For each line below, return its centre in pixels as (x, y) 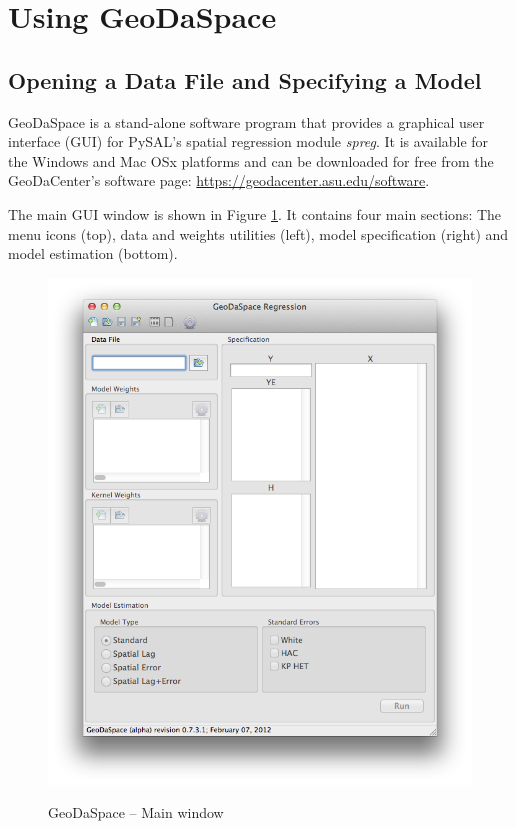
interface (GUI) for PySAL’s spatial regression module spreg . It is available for (248, 141)
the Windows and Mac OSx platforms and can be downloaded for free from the (251, 160)
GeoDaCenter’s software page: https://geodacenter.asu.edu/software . (219, 180)
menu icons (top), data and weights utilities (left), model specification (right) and (258, 233)
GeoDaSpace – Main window (136, 812)
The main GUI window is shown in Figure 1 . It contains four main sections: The (255, 213)
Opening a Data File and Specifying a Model (245, 79)
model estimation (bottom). (93, 253)
